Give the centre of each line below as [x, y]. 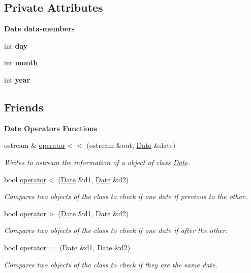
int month [21, 63]
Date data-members [39, 29]
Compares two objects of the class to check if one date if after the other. [116, 230]
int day [16, 45]
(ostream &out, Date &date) [131, 145]
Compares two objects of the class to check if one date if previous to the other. [126, 196]
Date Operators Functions [51, 128]
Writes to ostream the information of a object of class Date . [97, 162]
